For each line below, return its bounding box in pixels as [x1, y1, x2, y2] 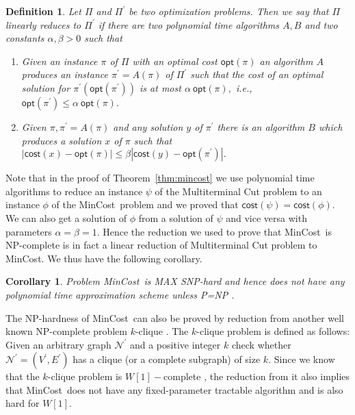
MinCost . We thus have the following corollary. [5, 251, 202, 265]
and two [304, 17, 338, 32]
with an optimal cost [132, 53, 218, 68]
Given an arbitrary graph [5, 337, 111, 351]
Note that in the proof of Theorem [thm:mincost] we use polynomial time [5, 171, 315, 185]
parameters [5, 224, 52, 238]
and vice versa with [226, 210, 307, 225]
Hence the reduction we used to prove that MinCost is [103, 224, 332, 238]
